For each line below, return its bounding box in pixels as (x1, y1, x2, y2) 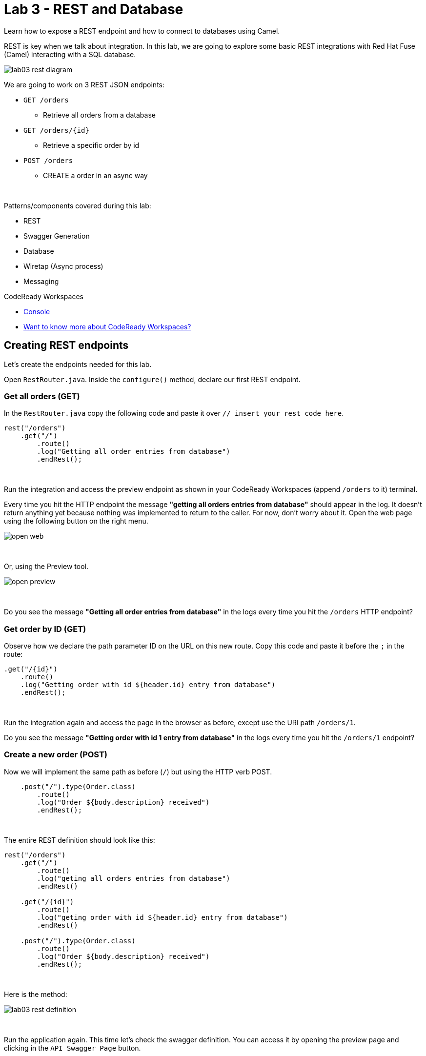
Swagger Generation (23, 231, 90, 240)
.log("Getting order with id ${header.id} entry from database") (20, 681, 276, 689)
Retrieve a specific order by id (43, 141, 140, 149)
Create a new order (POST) (4, 750, 108, 760)
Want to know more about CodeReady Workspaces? (23, 322, 191, 331)
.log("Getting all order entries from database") (37, 447, 230, 456)
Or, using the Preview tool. (4, 562, 88, 571)
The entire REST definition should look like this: (4, 835, 155, 844)
